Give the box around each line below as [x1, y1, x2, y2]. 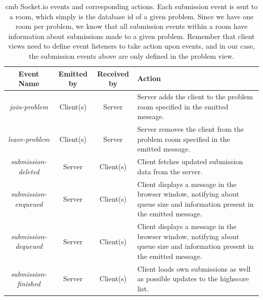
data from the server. [137, 166, 203, 176]
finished [17, 278, 40, 289]
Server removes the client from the [137, 124, 244, 134]
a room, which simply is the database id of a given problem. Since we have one [9, 11, 254, 21]
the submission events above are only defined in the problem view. [29, 50, 234, 61]
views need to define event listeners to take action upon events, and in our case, [8, 41, 255, 51]
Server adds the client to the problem [137, 91, 253, 101]
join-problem [9, 101, 49, 111]
